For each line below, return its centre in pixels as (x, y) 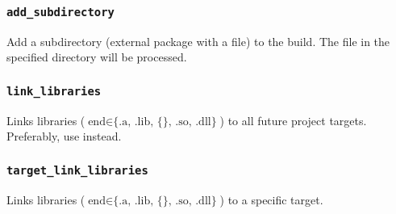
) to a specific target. (271, 199)
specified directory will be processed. (97, 57)
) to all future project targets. (293, 120)
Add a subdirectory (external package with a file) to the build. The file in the (198, 41)
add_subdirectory (60, 12)
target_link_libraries (77, 170)
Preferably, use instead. (64, 136)
